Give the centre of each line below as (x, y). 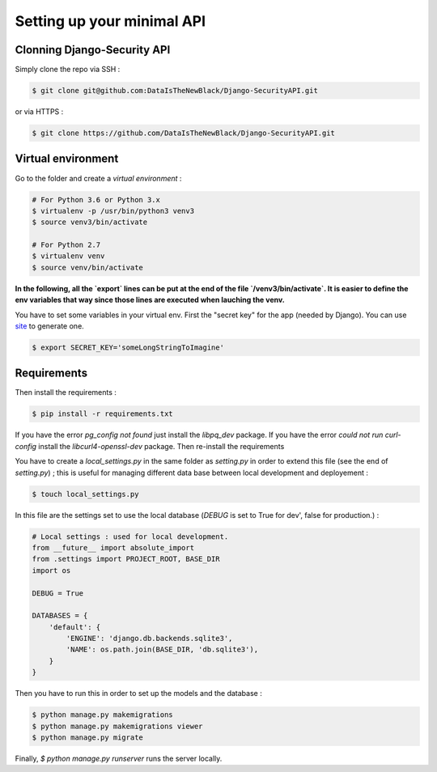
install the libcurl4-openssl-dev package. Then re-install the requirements (161, 446)
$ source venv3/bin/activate (90, 222)
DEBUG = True (58, 593)
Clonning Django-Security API (93, 50)
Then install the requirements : (66, 392)
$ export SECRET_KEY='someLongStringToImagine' (128, 347)
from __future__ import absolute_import (113, 547)
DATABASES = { (60, 616)
